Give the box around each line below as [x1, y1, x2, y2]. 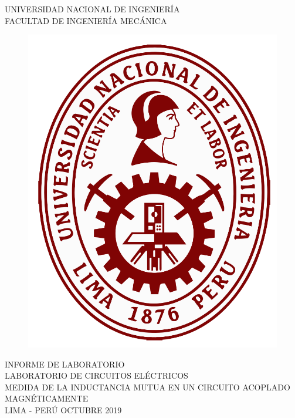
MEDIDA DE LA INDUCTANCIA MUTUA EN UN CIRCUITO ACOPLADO [5, 380, 290, 393]
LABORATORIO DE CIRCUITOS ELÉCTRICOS [5, 369, 188, 382]
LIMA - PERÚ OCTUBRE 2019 [5, 404, 122, 416]
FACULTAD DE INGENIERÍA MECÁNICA [5, 14, 167, 26]
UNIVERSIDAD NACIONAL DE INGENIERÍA [5, 3, 180, 15]
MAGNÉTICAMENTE [5, 392, 89, 404]
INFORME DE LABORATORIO [5, 358, 125, 370]
